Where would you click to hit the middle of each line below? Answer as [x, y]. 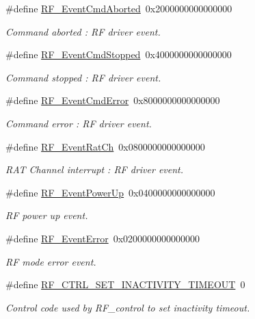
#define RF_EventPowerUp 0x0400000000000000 [110, 192]
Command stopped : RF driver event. [83, 77]
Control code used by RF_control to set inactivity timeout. [128, 307]
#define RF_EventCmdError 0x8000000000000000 [113, 100]
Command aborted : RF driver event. [83, 31]
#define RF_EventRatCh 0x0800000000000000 [105, 146]
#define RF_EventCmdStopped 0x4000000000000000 [119, 54]
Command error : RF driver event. [79, 123]
